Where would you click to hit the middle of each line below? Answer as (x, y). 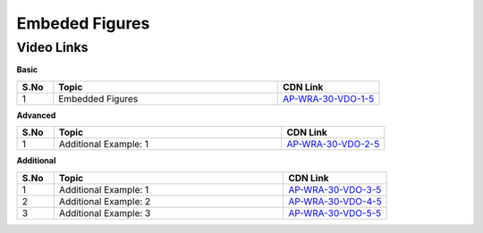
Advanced (36, 115)
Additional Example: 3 (105, 212)
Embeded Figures (83, 23)
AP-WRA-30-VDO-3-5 (335, 189)
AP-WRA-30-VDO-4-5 (335, 201)
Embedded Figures (98, 98)
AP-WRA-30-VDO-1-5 (329, 98)
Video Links (52, 47)
